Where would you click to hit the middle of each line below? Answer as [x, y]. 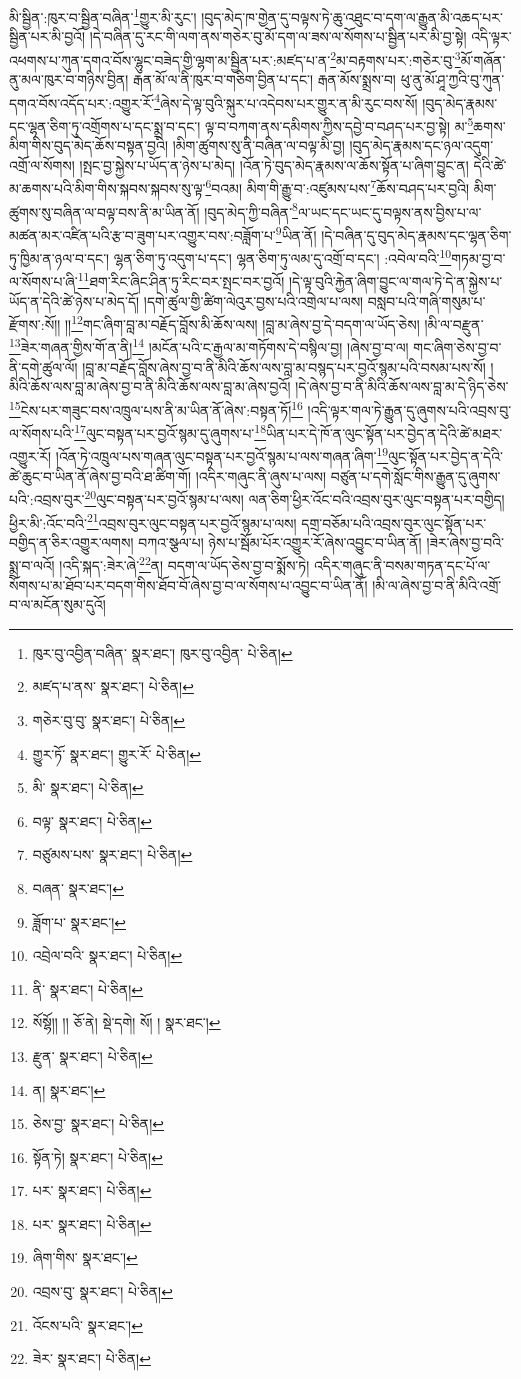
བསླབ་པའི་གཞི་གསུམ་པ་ [426, 300]
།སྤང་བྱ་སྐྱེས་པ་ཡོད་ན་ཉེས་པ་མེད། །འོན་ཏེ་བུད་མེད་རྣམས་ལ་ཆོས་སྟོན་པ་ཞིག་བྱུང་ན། [274, 164]
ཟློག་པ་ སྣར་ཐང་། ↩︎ [79, 921]
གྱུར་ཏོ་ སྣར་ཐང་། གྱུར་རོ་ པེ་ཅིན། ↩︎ [117, 753]
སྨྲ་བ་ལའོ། [32, 565]
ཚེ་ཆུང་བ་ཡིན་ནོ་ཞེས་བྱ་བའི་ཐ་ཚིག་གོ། [100, 475]
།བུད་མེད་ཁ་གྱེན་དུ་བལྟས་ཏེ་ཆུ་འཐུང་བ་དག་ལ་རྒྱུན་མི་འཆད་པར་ [352, 16]
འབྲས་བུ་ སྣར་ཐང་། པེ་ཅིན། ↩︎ [102, 1291]
